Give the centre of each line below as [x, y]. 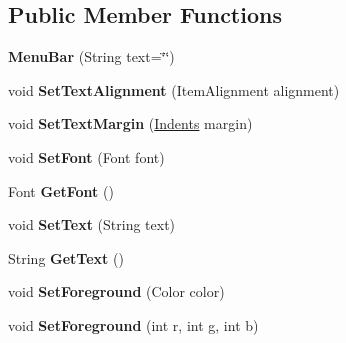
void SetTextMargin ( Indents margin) [130, 123]
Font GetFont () [61, 190]
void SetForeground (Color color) [116, 291]
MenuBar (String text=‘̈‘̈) [91, 56]
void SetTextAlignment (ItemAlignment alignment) [174, 89]
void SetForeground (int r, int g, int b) [133, 324]
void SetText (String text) [92, 224]
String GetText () [66, 257]
